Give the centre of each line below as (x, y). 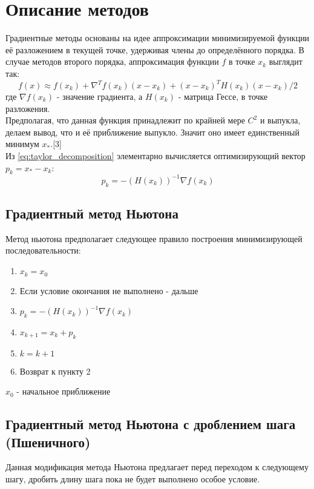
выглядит (286, 61)
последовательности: (43, 250)
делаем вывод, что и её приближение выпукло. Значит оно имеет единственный (152, 132)
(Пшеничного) (48, 441)
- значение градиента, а (100, 96)
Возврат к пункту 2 (55, 371)
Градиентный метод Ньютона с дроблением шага (151, 424)
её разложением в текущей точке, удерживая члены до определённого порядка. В (155, 49)
